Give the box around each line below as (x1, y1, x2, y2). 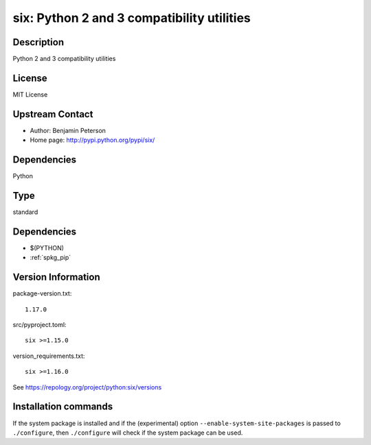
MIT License (12, 90, 48, 99)
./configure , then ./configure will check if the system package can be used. (12, 429, 243, 437)
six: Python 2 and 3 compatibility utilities (12, 10, 251, 25)
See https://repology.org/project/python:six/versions (12, 383, 162, 391)
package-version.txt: (12, 289, 72, 298)
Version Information (12, 272, 100, 283)
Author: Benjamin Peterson (30, 126, 106, 134)
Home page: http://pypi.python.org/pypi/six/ (30, 136, 155, 144)
